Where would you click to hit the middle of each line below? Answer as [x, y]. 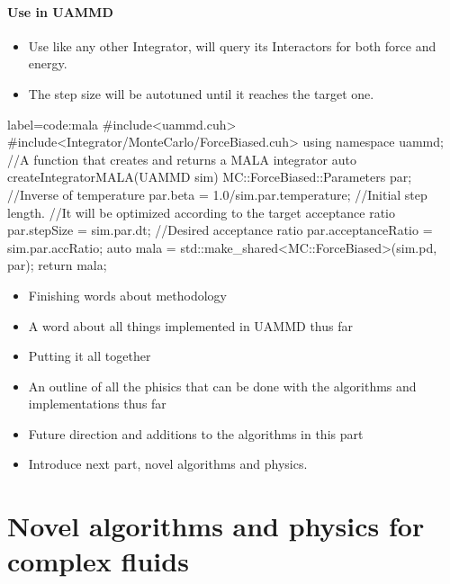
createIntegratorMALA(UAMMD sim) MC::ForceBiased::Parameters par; [210, 177]
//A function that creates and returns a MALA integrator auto [182, 159]
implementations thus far [97, 404]
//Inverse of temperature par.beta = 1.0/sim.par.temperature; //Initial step [217, 194]
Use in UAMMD [60, 11]
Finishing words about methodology [127, 295]
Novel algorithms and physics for [216, 526]
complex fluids [98, 561]
